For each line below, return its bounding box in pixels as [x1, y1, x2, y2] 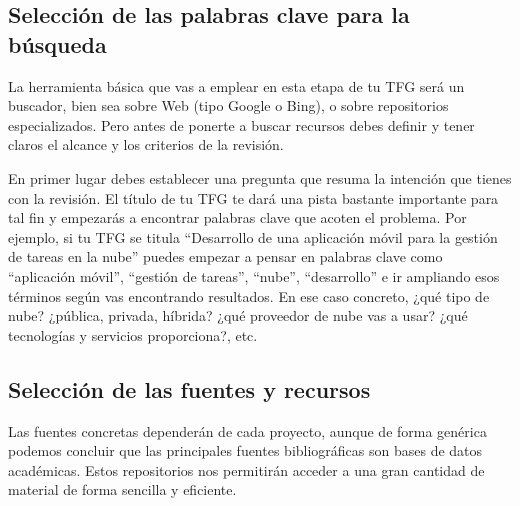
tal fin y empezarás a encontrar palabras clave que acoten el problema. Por [8, 207, 467, 228]
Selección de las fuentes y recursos [8, 373, 371, 404]
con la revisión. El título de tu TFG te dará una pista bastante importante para [8, 187, 499, 208]
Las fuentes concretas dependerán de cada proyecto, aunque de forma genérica [8, 420, 487, 441]
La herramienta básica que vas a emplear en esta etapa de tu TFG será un [8, 75, 465, 96]
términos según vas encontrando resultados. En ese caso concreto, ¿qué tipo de [8, 285, 490, 306]
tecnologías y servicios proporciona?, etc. [8, 324, 258, 345]
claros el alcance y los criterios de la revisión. [8, 134, 284, 155]
